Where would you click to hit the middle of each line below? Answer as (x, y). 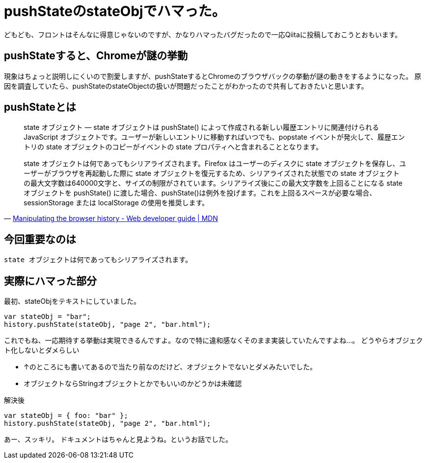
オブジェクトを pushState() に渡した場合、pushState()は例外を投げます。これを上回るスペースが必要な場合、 (200, 193)
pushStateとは (40, 107)
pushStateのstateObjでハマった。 (115, 11)
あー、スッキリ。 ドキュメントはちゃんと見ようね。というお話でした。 (118, 439)
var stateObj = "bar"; (48, 317)
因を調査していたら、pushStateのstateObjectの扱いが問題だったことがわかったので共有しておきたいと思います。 (186, 86)
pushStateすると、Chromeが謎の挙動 (96, 56)
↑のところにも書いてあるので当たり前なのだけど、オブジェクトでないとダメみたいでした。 (170, 367)
